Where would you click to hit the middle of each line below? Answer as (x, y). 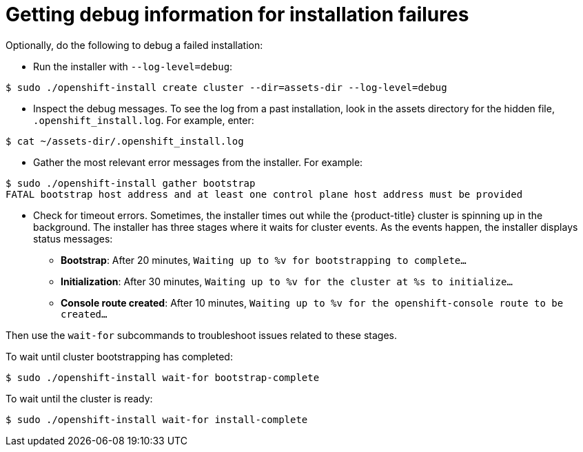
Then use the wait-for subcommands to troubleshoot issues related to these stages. (202, 335)
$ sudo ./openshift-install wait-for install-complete (157, 419)
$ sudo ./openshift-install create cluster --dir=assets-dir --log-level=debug (226, 87)
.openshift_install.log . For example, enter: (144, 120)
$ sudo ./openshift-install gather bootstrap (131, 183)
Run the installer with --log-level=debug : (133, 66)
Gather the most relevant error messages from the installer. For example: (198, 162)
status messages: (73, 238)
